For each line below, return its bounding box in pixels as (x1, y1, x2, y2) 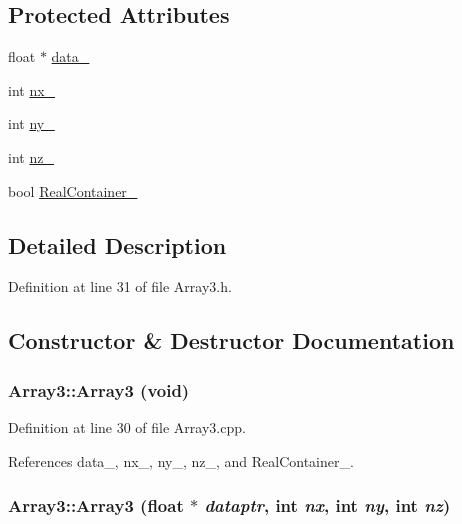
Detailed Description (8, 229, 227, 260)
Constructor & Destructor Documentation (8, 325, 455, 356)
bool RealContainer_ (8, 180, 138, 201)
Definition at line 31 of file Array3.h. (8, 276, 232, 297)
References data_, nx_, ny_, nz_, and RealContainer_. (8, 450, 354, 471)
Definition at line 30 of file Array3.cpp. (8, 416, 246, 437)
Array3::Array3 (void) (8, 377, 190, 402)
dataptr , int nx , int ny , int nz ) (204, 493, 451, 518)
